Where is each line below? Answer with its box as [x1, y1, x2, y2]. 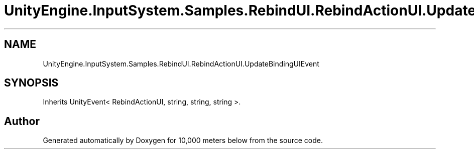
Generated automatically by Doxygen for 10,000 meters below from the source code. [43, 136, 323, 145]
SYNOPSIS [4, 76, 59, 89]
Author [4, 114, 40, 127]
